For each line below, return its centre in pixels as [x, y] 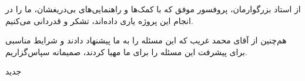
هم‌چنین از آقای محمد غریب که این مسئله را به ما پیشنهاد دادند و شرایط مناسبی [146, 40]
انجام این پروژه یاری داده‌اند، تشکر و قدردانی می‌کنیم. [99, 20]
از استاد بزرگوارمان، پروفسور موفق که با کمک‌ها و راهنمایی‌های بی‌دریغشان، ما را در [153, 9]
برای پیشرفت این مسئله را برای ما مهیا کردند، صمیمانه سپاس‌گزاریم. [126, 51]
